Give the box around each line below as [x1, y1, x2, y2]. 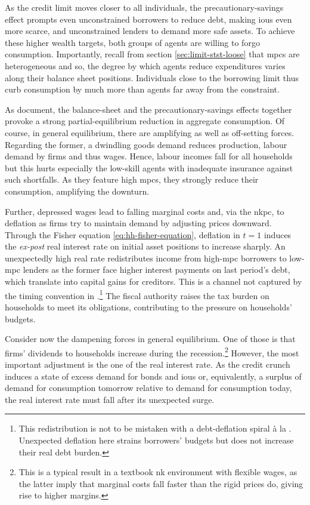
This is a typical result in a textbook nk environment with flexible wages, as [18, 466, 297, 478]
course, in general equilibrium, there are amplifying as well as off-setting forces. [5, 126, 294, 138]
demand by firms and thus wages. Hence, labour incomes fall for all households [5, 150, 293, 162]
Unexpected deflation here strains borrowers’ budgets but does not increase [18, 433, 294, 446]
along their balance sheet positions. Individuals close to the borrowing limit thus [5, 71, 299, 84]
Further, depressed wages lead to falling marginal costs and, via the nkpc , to [5, 205, 284, 217]
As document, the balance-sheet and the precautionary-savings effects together [5, 103, 292, 115]
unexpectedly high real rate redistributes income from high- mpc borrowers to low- [5, 251, 305, 264]
